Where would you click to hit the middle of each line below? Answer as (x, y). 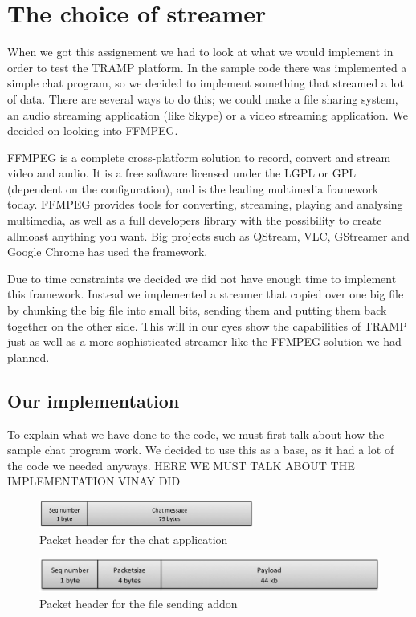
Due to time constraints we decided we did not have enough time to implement (202, 278)
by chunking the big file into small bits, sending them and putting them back (197, 310)
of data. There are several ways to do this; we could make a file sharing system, (203, 98)
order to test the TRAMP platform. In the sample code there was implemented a (207, 67)
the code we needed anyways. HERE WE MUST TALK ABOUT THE (181, 465)
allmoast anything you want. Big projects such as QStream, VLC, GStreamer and (208, 235)
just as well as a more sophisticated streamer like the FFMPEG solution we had (204, 341)
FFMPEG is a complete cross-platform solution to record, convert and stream (199, 157)
